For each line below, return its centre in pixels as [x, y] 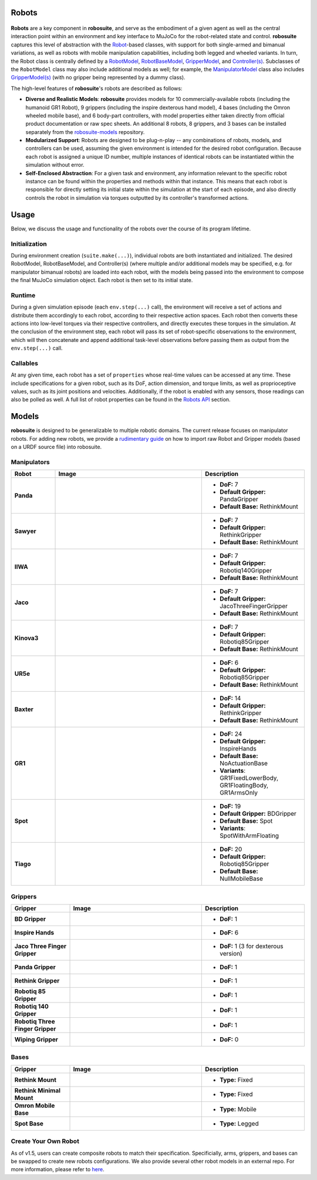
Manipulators [30, 462]
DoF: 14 [230, 698]
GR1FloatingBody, [244, 786]
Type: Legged [239, 1124]
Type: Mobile [238, 1109]
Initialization [29, 244]
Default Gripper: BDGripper [258, 814]
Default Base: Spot [246, 821]
